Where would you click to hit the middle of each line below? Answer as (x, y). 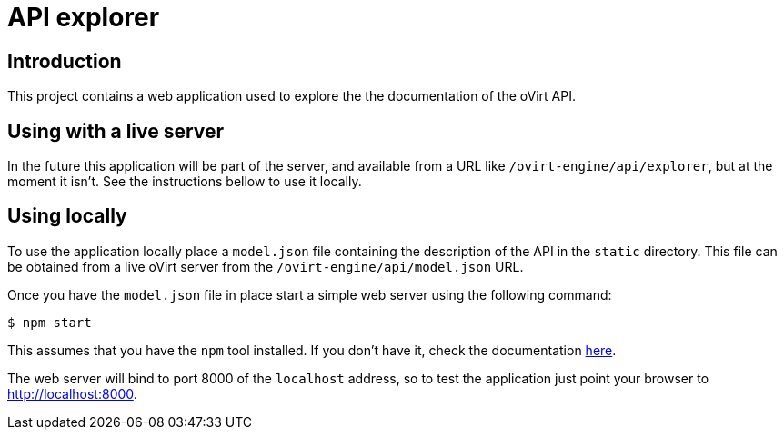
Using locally (67, 216)
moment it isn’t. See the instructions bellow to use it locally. (185, 182)
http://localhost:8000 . (72, 393)
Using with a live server (116, 131)
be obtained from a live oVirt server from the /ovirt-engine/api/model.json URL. (266, 266)
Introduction (65, 61)
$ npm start (50, 322)
